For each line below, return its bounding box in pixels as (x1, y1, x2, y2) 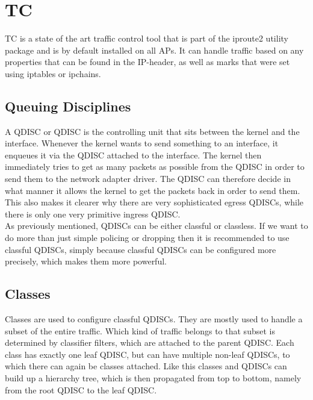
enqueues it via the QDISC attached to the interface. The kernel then (5, 148, 262, 161)
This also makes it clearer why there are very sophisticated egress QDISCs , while (5, 196, 304, 208)
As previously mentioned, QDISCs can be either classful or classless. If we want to (5, 219, 308, 232)
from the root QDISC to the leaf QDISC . (5, 383, 157, 396)
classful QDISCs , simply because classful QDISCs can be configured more (5, 243, 276, 255)
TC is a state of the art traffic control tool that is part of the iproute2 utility (5, 32, 288, 45)
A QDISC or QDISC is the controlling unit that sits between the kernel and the (5, 125, 300, 137)
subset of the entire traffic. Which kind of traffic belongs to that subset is (5, 324, 275, 337)
